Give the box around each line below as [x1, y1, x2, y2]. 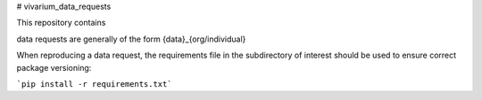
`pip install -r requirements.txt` [16, 79, 173, 88]
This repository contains [16, 18, 106, 28]
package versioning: [16, 62, 92, 73]
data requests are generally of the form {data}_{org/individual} [16, 34, 246, 44]
